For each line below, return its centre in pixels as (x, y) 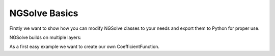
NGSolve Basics (44, 13)
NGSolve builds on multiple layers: (45, 37)
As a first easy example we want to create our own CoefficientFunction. (85, 47)
